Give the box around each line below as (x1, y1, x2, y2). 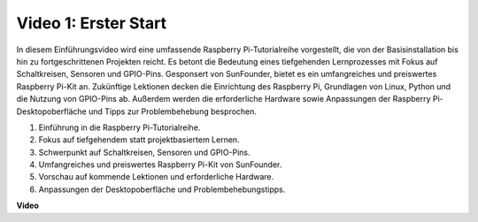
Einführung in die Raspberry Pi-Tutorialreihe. (38, 122, 201, 133)
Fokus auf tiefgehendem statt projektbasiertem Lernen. (38, 134, 240, 145)
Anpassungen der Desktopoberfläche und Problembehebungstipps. (38, 184, 286, 195)
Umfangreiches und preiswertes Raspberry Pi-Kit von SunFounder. (38, 159, 282, 170)
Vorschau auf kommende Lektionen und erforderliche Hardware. (38, 172, 274, 182)
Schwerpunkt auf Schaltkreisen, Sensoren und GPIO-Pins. (38, 147, 251, 157)
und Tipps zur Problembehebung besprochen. (89, 106, 257, 117)
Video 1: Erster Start (16, 13, 167, 33)
